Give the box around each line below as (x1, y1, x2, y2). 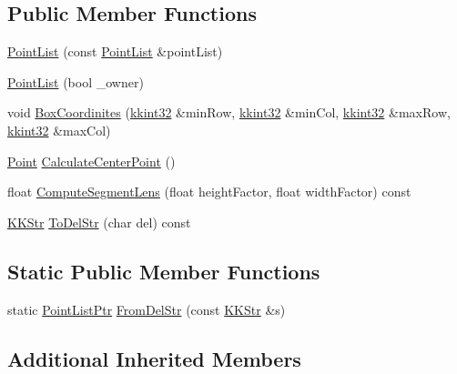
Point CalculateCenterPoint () (7, 151, 176, 170)
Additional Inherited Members (7, 344, 301, 372)
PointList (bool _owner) (7, 72, 144, 91)
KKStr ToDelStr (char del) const (7, 212, 191, 231)
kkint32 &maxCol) (7, 120, 111, 139)
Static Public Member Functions (7, 257, 320, 285)
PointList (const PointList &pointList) (7, 42, 223, 61)
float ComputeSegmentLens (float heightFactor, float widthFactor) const (7, 182, 411, 201)
